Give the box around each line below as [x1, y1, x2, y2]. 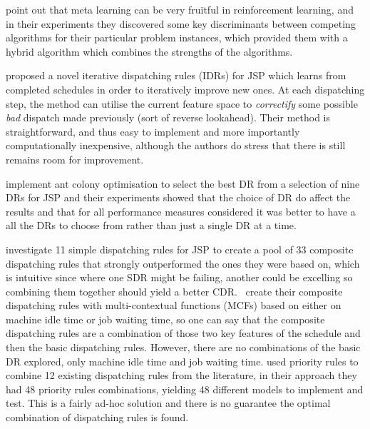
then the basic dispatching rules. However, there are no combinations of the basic [6, 340, 361, 355]
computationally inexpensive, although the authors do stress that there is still [6, 138, 346, 153]
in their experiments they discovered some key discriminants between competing [6, 16, 356, 31]
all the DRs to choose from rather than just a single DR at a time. [6, 218, 297, 233]
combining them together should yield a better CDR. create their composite [6, 283, 343, 298]
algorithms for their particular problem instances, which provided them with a [6, 30, 348, 45]
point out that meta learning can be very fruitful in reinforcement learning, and [6, 2, 354, 16]
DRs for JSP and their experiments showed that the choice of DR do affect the [6, 190, 351, 205]
